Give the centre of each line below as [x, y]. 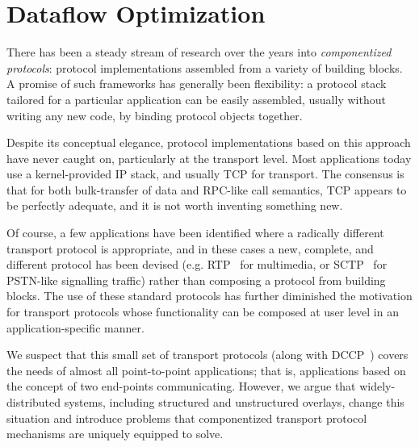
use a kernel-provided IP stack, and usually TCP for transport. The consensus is [205, 174]
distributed [34, 402]
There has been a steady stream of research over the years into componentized [199, 52]
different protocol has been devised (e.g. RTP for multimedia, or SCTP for [197, 264]
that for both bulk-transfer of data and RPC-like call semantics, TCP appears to [207, 189]
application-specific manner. [75, 327]
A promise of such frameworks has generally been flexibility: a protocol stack [197, 84]
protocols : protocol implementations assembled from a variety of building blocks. [205, 67]
